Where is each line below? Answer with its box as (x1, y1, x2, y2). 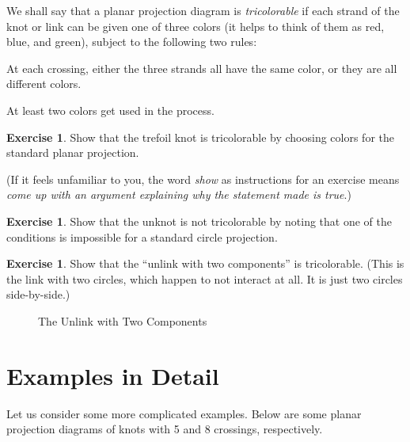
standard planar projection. (6, 144, 139, 161)
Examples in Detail (6, 359, 219, 391)
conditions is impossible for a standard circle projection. (6, 228, 278, 245)
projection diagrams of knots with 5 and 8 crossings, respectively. (6, 421, 323, 437)
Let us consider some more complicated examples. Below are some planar (6, 405, 362, 421)
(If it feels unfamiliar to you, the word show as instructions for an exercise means (6, 170, 400, 187)
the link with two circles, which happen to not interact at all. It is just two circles (6, 270, 403, 287)
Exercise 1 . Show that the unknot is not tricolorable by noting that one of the (6, 212, 393, 229)
